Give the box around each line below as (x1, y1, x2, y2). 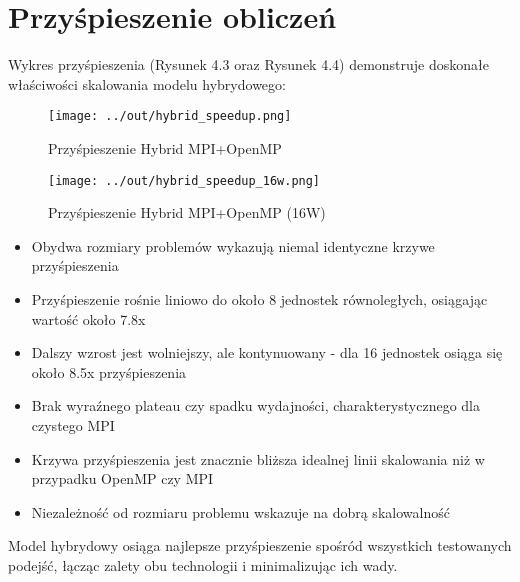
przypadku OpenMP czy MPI (31, 468, 214, 489)
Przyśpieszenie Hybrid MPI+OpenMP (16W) (48, 202, 326, 223)
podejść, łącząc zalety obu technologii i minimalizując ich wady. (8, 554, 398, 575)
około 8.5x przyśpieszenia (31, 361, 187, 382)
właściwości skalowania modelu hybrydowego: (8, 73, 286, 94)
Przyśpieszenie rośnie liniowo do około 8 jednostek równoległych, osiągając (31, 289, 488, 309)
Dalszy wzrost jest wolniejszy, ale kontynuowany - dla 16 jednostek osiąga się (31, 342, 503, 363)
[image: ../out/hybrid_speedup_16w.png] (48, 173, 321, 188)
